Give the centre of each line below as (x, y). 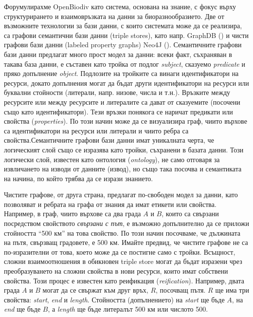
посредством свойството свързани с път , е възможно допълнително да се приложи (126, 223)
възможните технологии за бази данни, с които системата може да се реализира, (123, 26)
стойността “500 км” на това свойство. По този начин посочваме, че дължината (122, 233)
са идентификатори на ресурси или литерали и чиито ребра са (96, 130)
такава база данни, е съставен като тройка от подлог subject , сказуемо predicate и (125, 64)
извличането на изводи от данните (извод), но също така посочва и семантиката (123, 169)
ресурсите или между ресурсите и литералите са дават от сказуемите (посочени (122, 102)
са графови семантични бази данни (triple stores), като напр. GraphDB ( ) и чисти (126, 35)
